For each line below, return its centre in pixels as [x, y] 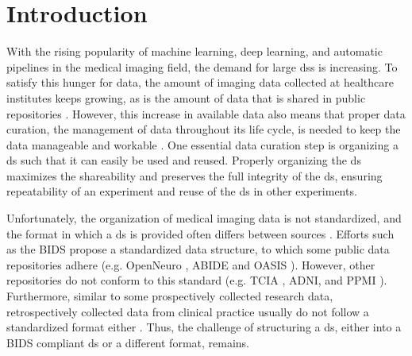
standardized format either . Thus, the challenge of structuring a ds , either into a [204, 327]
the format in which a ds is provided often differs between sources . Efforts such [200, 233]
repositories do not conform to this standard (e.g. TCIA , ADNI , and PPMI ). [197, 280]
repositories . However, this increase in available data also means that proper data [206, 113]
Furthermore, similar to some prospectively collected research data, [170, 296]
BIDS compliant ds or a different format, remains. [128, 342]
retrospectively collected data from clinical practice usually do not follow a [188, 311]
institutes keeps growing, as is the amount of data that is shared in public [186, 97]
